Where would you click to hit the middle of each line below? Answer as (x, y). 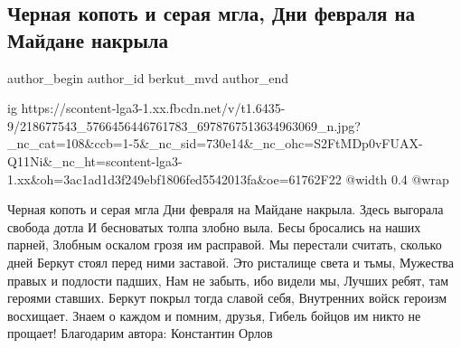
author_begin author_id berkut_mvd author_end (148, 77)
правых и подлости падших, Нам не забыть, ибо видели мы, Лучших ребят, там (228, 280)
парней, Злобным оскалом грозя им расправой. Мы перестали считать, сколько (225, 245)
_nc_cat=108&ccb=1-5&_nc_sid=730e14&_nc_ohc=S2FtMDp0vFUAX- (215, 143)
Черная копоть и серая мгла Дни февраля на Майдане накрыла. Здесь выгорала (226, 209)
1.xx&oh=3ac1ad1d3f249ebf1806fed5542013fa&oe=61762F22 (174, 179)
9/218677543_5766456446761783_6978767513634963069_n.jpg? (184, 125)
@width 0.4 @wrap (397, 179)
